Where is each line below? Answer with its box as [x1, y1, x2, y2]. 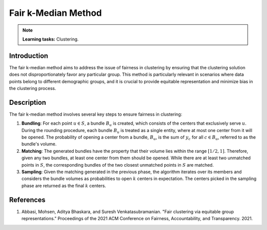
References [9, 195, 45, 204]
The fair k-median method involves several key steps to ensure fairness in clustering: [9, 111, 182, 117]
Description [9, 98, 46, 106]
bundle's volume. [21, 141, 57, 147]
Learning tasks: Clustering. [22, 36, 79, 42]
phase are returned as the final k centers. [21, 183, 106, 188]
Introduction [9, 51, 48, 60]
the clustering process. [9, 86, 56, 92]
